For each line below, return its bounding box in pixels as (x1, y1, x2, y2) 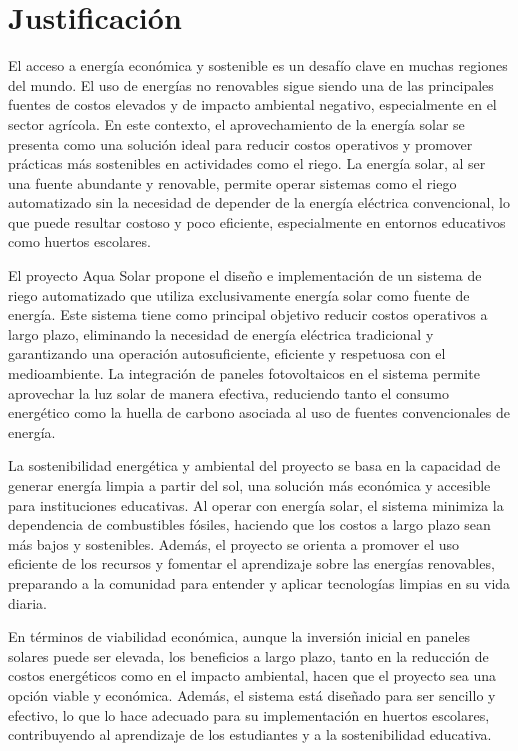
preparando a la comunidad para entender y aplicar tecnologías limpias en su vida (8, 572, 511, 593)
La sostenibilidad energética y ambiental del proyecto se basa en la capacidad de (8, 455, 501, 476)
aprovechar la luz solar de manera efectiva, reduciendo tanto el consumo (8, 382, 449, 403)
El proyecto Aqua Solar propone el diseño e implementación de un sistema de (8, 265, 482, 286)
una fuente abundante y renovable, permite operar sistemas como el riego (8, 172, 457, 193)
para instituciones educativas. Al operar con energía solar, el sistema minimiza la (8, 494, 504, 515)
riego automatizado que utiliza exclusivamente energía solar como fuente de (8, 284, 470, 305)
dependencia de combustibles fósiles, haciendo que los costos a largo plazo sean (8, 514, 491, 535)
